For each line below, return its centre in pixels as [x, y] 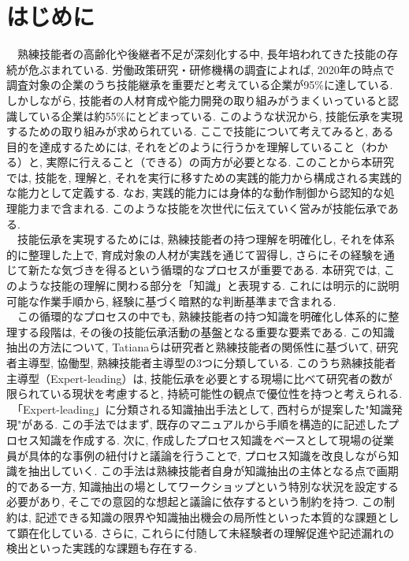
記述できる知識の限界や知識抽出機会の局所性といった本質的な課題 [206, 516]
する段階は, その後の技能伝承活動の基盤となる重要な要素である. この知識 [206, 331]
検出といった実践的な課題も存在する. [102, 548]
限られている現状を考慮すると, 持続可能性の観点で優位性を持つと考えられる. [204, 394]
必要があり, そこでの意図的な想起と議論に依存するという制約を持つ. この [195, 502]
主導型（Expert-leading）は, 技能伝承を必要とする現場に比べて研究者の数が [200, 378]
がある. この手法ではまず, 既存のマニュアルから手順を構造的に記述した [204, 424]
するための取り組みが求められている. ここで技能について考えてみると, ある [200, 131]
